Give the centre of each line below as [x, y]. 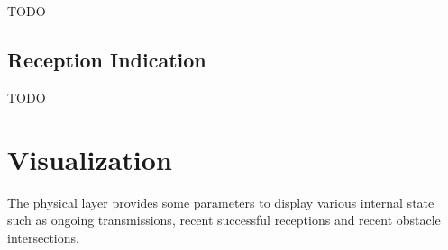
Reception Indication [107, 59]
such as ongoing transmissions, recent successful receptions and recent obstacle [224, 220]
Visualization [90, 159]
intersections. [43, 237]
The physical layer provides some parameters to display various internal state [221, 202]
